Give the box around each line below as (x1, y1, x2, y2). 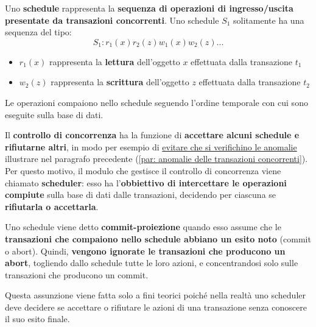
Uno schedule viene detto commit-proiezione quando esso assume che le (5, 220, 281, 233)
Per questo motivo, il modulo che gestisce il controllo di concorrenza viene (5, 164, 281, 177)
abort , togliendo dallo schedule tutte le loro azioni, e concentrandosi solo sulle (5, 256, 298, 269)
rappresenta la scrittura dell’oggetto (51, 76, 189, 88)
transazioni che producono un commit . (5, 268, 149, 281)
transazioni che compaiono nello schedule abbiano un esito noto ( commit (5, 232, 311, 245)
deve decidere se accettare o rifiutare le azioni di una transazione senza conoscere (5, 300, 307, 313)
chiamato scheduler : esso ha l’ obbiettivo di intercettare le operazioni (5, 176, 287, 189)
